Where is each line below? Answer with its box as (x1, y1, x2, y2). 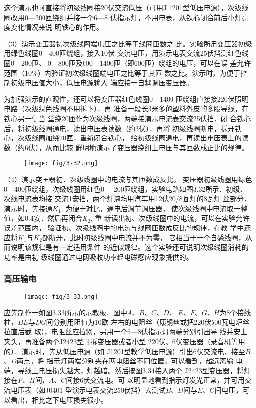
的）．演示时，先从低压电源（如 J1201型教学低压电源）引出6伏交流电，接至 (4, 346, 245, 356)
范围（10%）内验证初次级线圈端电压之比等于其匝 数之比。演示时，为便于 (4, 67, 241, 78)
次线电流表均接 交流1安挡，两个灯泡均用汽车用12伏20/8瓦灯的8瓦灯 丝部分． (4, 193, 251, 204)
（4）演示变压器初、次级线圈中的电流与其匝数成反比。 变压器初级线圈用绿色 (4, 174, 252, 184)
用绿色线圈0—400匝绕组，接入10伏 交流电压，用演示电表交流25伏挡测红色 (4, 48, 242, 58)
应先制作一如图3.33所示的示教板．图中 (4, 307, 127, 317)
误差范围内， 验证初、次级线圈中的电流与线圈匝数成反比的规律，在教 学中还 (4, 222, 251, 232)
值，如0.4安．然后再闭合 (4, 213, 82, 223)
